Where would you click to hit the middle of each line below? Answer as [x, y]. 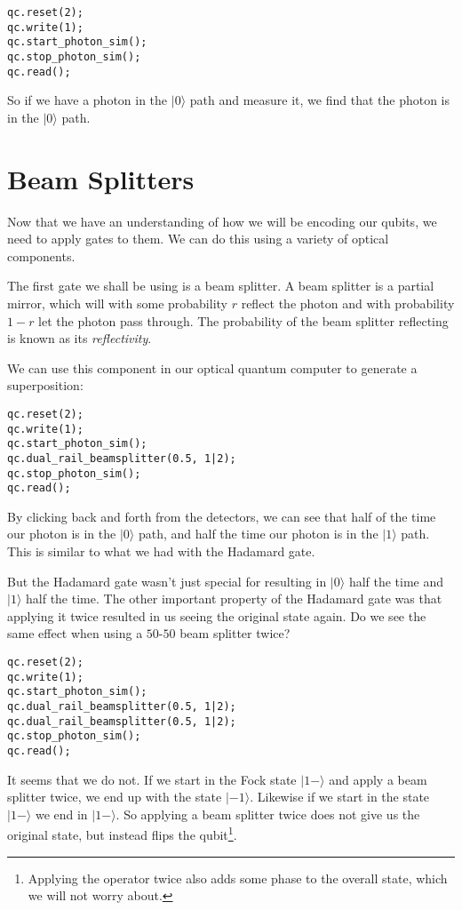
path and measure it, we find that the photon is [320, 100]
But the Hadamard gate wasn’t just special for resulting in [167, 581]
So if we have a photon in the [88, 100]
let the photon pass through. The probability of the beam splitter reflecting [243, 320]
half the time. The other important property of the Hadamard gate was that [234, 599]
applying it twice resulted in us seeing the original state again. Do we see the [217, 615]
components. [41, 255]
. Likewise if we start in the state [340, 797]
